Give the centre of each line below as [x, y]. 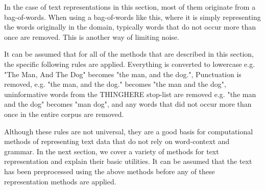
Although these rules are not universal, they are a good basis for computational [129, 131]
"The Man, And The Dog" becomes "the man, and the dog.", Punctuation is [123, 74]
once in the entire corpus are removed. [64, 114]
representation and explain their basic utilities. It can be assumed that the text [128, 161]
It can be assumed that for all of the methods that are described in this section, [129, 54]
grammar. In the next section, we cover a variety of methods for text [112, 151]
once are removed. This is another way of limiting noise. [92, 37]
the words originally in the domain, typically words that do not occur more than [130, 27]
